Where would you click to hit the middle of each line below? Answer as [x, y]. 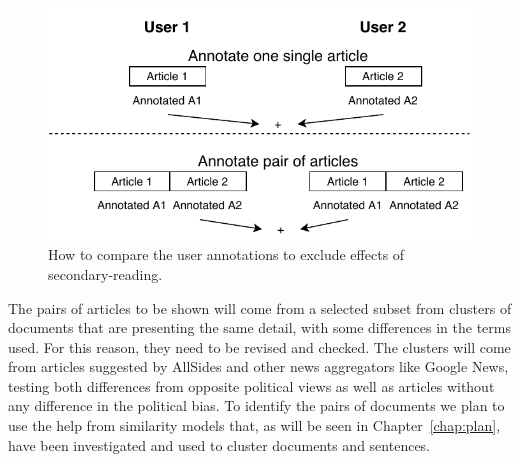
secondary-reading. [105, 273]
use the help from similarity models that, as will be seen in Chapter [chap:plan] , [254, 425]
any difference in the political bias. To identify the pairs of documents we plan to [256, 405]
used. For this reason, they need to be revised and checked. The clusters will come [259, 346]
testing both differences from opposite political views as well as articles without [251, 385]
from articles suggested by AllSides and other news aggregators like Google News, [258, 366]
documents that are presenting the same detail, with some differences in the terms [259, 327]
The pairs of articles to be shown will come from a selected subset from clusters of [260, 307]
